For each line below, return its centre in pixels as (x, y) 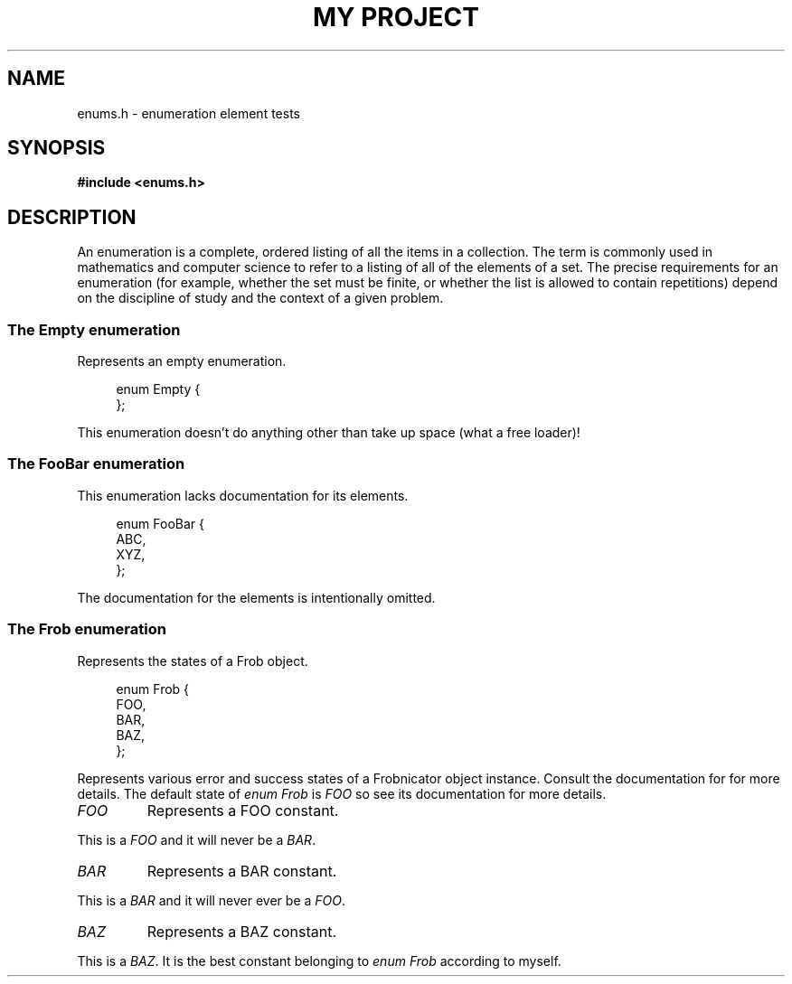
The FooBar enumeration (96, 464)
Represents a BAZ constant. (242, 931)
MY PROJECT (396, 17)
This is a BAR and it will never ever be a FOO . (212, 900)
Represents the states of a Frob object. (193, 661)
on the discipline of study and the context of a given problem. (260, 298)
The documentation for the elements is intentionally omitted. (256, 597)
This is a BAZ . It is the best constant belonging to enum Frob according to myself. (319, 961)
